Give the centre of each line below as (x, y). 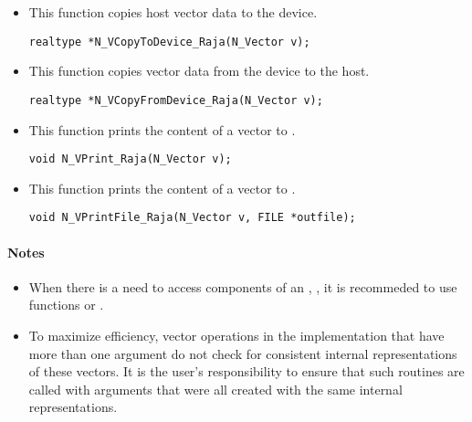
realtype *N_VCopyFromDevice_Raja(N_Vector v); (176, 100)
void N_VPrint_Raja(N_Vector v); (130, 159)
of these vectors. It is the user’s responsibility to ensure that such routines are (246, 371)
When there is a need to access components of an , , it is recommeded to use (243, 286)
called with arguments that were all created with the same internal (215, 389)
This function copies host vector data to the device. (173, 12)
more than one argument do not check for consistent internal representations (243, 353)
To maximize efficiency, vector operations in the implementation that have (236, 335)
